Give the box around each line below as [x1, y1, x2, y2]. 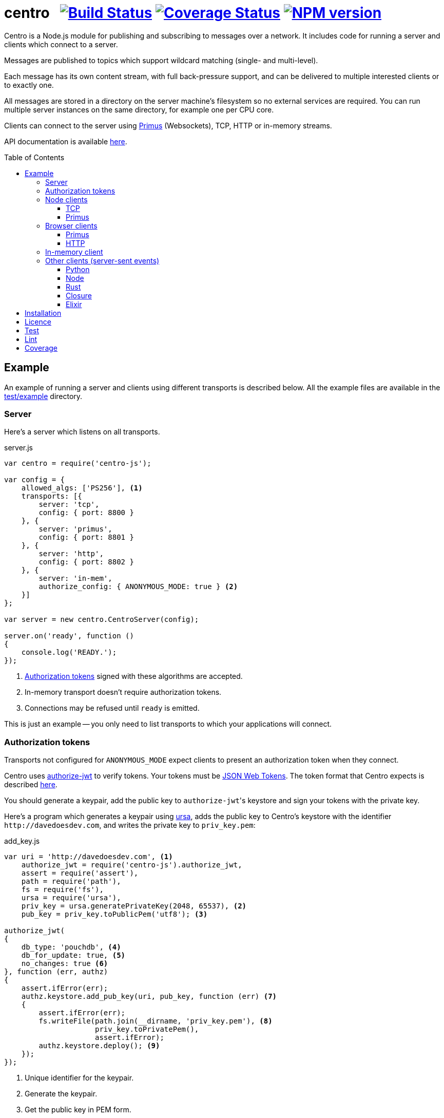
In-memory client [45, 247, 103, 256]
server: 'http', [38, 549, 104, 558]
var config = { [4, 476, 65, 484]
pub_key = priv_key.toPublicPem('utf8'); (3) [21, 910, 208, 919]
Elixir [66, 299, 82, 309]
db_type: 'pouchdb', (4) [21, 943, 121, 952]
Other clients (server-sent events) [45, 256, 160, 265]
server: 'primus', [38, 525, 112, 534]
